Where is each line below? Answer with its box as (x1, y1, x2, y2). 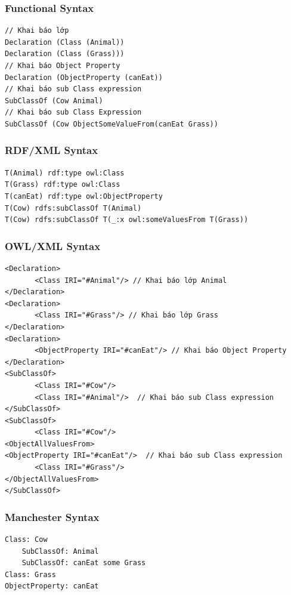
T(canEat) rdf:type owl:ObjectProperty (5, 192, 163, 201)
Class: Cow (5, 535, 48, 544)
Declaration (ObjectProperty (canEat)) (5, 73, 163, 82)
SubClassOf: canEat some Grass (21, 559, 146, 568)
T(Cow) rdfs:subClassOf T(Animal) (5, 204, 142, 212)
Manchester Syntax (5, 509, 100, 524)
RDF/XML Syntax (5, 143, 98, 158)
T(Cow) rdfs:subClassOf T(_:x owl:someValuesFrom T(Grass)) (5, 215, 249, 224)
